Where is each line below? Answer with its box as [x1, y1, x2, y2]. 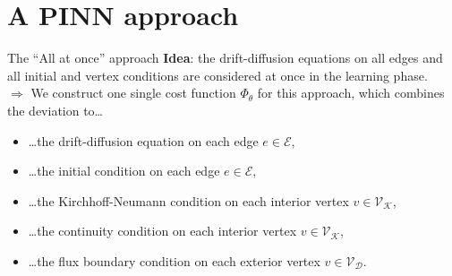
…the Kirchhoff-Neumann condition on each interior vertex [28, 191, 349, 210]
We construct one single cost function [30, 83, 236, 102]
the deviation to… [7, 100, 104, 119]
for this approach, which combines [257, 83, 445, 102]
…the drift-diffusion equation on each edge [28, 131, 259, 150]
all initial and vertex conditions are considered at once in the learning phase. [7, 65, 428, 84]
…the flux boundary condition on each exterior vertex [28, 251, 320, 270]
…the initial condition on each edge [28, 161, 220, 180]
